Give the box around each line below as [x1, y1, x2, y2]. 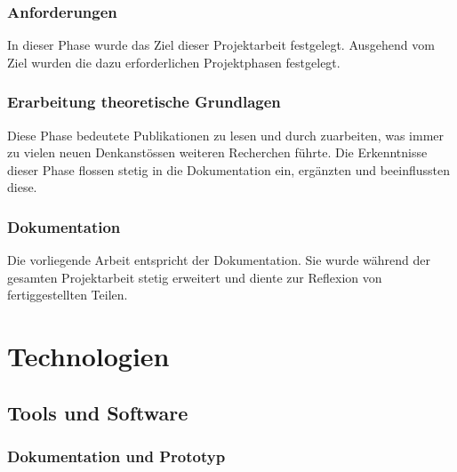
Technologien [7, 338, 170, 374]
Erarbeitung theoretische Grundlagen [7, 91, 281, 113]
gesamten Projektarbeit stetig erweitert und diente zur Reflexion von [7, 268, 382, 286]
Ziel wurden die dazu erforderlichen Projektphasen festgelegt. [7, 52, 341, 71]
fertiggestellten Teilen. [7, 285, 128, 304]
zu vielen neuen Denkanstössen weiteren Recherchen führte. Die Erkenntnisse [7, 143, 428, 162]
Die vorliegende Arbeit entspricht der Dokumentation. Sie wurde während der [7, 251, 430, 269]
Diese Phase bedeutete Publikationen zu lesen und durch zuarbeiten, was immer [7, 125, 445, 144]
